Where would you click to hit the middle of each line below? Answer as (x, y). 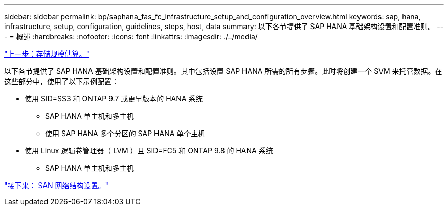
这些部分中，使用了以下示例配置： (61, 81)
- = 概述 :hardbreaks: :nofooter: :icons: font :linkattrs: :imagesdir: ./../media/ (131, 36)
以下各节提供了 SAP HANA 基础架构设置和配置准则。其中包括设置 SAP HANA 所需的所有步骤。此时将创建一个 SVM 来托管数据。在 (223, 71)
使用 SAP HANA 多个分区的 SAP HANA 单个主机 (125, 133)
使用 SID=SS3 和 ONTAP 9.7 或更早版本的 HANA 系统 (114, 99)
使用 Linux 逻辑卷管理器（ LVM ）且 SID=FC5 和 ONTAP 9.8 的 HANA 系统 (149, 151)
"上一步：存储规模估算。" (47, 54)
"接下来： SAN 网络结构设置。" (57, 185)
